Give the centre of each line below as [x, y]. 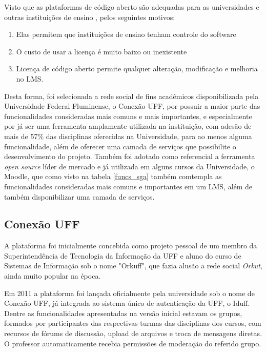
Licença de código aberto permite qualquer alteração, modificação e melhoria [137, 69]
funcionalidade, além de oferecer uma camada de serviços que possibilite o [120, 146]
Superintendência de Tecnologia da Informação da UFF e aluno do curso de [123, 255]
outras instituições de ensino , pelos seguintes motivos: [90, 17]
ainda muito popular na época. [53, 276]
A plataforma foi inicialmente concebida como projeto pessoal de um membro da [131, 246]
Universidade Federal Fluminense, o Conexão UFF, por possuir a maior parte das [132, 106]
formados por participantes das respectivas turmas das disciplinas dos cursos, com [133, 323]
